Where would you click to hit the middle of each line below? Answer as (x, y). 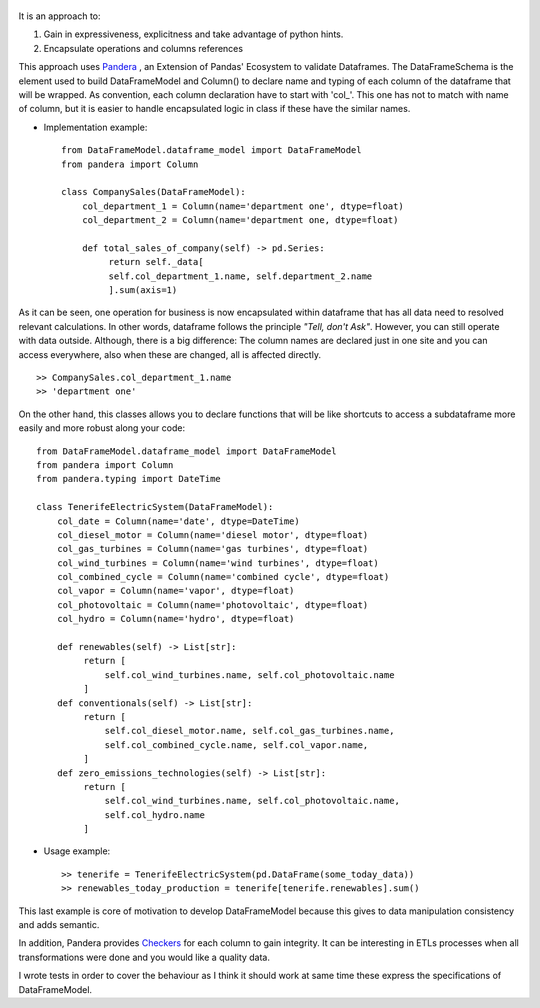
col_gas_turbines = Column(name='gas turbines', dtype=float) (212, 549)
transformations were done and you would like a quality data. (144, 957)
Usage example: (77, 851)
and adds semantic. (59, 925)
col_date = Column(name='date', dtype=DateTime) (178, 521)
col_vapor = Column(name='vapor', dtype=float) (175, 591)
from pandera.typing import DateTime (129, 479)
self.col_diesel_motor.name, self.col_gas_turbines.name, (249, 731)
